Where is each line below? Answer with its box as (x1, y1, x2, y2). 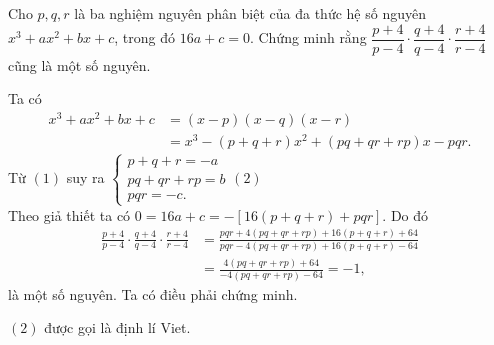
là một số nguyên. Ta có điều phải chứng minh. (8, 283, 298, 304)
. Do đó (382, 204, 429, 225)
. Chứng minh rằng (249, 27, 367, 48)
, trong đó (114, 27, 175, 48)
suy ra (66, 166, 105, 187)
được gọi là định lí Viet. (44, 317, 191, 338)
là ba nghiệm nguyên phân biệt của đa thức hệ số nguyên (74, 3, 426, 23)
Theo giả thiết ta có (8, 204, 131, 225)
